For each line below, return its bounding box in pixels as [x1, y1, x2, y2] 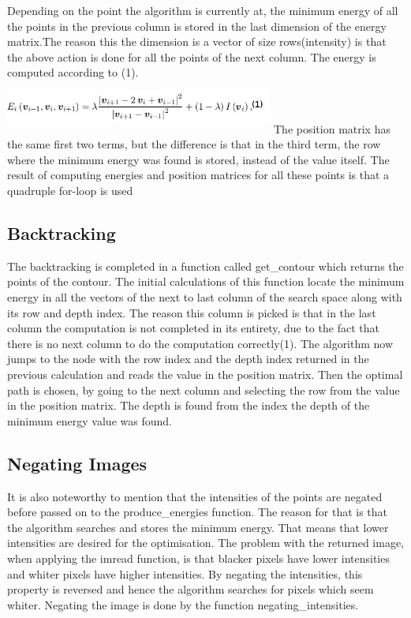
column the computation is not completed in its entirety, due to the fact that [7, 320, 379, 336]
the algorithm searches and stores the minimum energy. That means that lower [7, 519, 389, 535]
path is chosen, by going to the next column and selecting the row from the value [7, 381, 400, 398]
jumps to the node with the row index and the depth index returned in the [7, 350, 369, 367]
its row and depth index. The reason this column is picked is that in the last [7, 304, 376, 320]
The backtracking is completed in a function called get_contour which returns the [7, 257, 404, 274]
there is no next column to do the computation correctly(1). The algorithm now [7, 335, 394, 351]
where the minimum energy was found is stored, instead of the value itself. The [7, 151, 390, 167]
